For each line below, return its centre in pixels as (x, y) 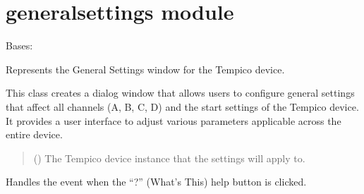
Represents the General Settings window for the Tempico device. (145, 69)
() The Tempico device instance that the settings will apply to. (169, 158)
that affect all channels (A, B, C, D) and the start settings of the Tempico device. (182, 106)
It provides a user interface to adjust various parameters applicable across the (174, 120)
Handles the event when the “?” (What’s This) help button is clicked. (156, 182)
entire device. (34, 134)
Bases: (19, 46)
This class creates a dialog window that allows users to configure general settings (180, 93)
